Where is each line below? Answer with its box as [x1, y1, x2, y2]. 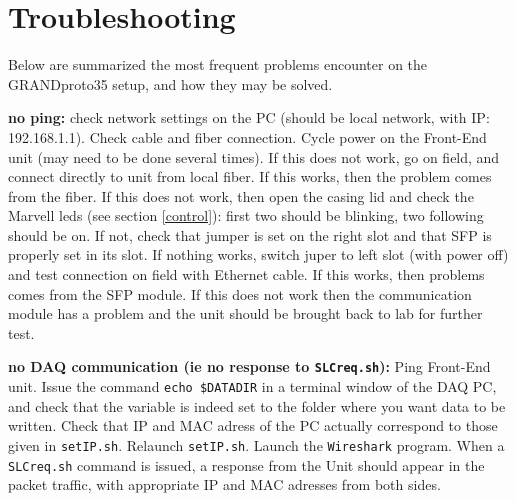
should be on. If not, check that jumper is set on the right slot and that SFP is [8, 224, 492, 245]
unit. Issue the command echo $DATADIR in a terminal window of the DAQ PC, [8, 376, 497, 397]
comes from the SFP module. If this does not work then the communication [8, 283, 472, 304]
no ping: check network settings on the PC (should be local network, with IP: [8, 107, 490, 128]
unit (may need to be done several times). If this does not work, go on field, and [8, 146, 500, 167]
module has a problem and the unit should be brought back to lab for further [8, 303, 483, 324]
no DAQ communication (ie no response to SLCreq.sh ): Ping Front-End [8, 356, 491, 377]
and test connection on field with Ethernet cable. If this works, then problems [8, 264, 485, 285]
